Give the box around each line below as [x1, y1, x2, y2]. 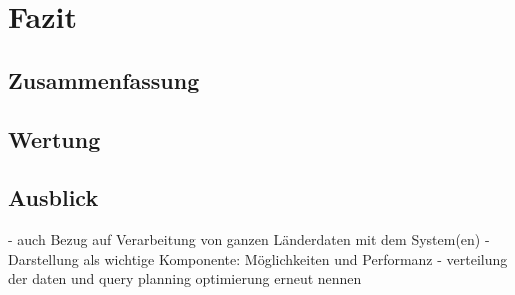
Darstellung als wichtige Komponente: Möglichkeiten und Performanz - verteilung [8, 248, 508, 269]
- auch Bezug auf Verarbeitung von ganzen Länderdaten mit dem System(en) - [8, 229, 490, 250]
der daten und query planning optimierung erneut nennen [8, 268, 362, 289]
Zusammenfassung [8, 64, 200, 95]
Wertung [8, 123, 101, 154]
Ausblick [8, 182, 99, 213]
